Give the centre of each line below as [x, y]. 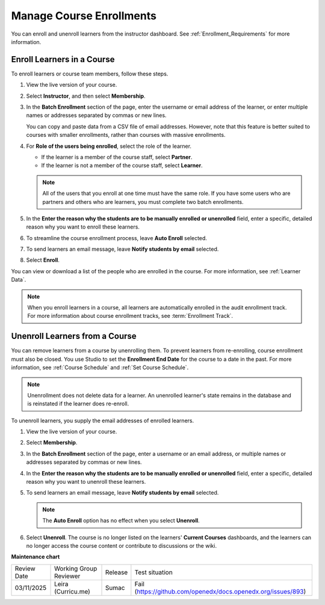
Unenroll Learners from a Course [74, 336]
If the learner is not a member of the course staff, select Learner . [122, 165]
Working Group [76, 568]
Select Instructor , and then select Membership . [86, 96]
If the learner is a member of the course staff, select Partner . [117, 157]
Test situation [153, 572]
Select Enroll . [43, 260]
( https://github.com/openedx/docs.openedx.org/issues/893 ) [220, 591]
